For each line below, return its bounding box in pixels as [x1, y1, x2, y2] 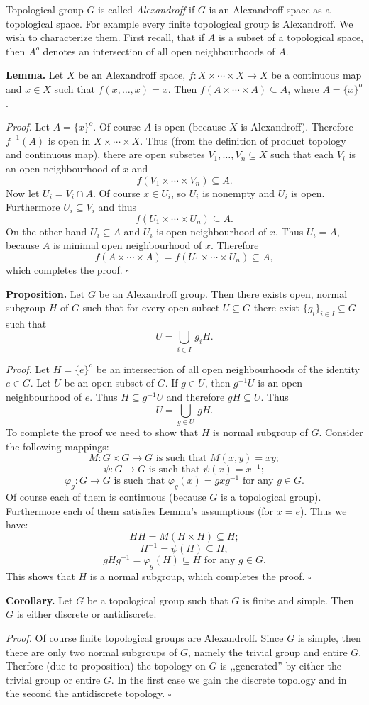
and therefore [166, 389, 225, 404]
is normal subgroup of [213, 424, 308, 439]
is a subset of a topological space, [218, 30, 363, 45]
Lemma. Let [6, 67, 64, 82]
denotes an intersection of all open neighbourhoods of [43, 43, 275, 58]
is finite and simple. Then [243, 592, 354, 607]
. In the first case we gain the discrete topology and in [111, 672, 347, 687]
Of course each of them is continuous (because [6, 489, 206, 504]
